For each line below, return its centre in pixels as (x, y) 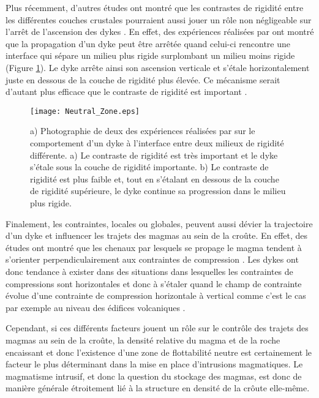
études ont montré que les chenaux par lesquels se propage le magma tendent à (154, 247)
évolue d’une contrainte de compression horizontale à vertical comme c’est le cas (156, 295)
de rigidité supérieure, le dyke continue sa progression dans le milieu (158, 191)
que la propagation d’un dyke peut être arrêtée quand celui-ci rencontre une (148, 43)
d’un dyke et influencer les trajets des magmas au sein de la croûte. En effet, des (157, 235)
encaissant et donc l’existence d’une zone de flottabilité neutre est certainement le (159, 352)
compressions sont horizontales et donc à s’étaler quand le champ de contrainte (154, 283)
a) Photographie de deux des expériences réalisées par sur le (143, 131)
